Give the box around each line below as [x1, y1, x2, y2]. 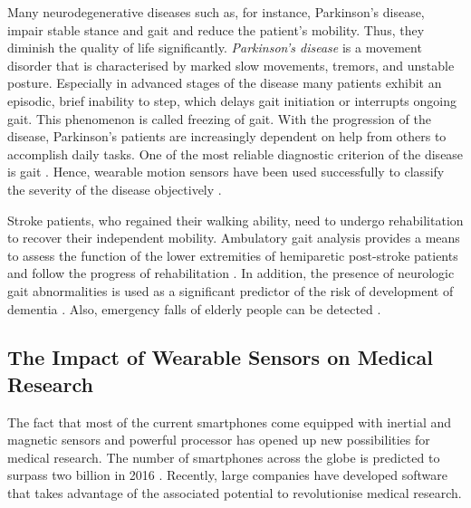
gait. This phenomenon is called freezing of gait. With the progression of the [7, 109, 431, 128]
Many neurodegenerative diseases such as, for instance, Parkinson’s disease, [7, 3, 425, 21]
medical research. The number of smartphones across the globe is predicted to [7, 447, 440, 466]
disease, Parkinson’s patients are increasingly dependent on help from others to [7, 127, 447, 146]
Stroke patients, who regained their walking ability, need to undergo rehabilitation [7, 210, 464, 229]
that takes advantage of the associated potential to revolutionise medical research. [7, 484, 462, 503]
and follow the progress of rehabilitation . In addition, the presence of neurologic [7, 264, 455, 283]
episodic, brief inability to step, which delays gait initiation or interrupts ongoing [7, 91, 457, 110]
